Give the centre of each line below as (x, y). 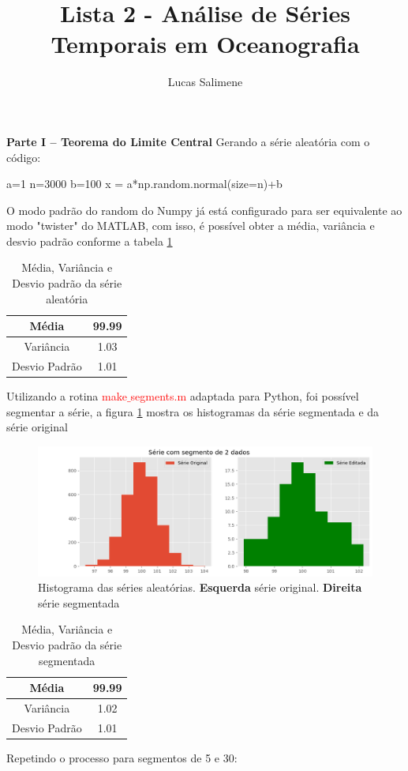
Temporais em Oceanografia (205, 44)
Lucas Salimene (205, 82)
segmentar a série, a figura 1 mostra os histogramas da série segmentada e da (193, 411)
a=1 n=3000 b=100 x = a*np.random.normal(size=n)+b (144, 184)
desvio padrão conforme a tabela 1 (90, 241)
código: (24, 157)
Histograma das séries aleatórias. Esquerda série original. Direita (200, 587)
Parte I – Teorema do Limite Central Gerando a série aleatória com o (188, 141)
